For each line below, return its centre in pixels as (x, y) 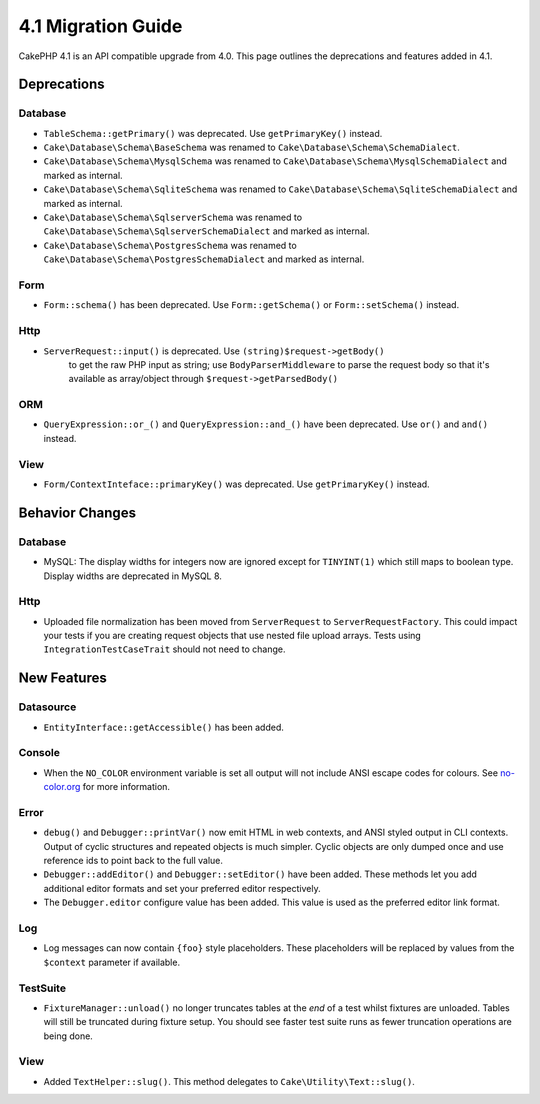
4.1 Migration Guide (100, 26)
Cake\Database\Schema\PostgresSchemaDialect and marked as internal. (204, 259)
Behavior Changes (77, 512)
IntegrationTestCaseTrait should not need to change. (164, 649)
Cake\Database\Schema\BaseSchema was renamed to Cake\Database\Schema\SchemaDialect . (251, 147)
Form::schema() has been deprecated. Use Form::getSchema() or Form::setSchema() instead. (251, 305)
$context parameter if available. (111, 962)
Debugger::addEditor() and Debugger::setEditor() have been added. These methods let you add (260, 874)
